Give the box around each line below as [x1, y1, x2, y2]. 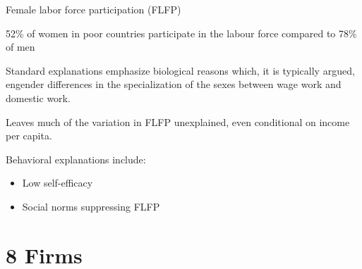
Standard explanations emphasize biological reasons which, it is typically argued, [6, 63, 355, 77]
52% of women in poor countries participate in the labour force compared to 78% [6, 25, 357, 40]
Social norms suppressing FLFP [22, 199, 160, 213]
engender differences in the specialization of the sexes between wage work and [6, 77, 342, 92]
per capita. [6, 128, 52, 143]
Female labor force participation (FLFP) [6, 2, 181, 16]
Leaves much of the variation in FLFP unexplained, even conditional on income [6, 114, 350, 129]
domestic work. [6, 90, 71, 105]
